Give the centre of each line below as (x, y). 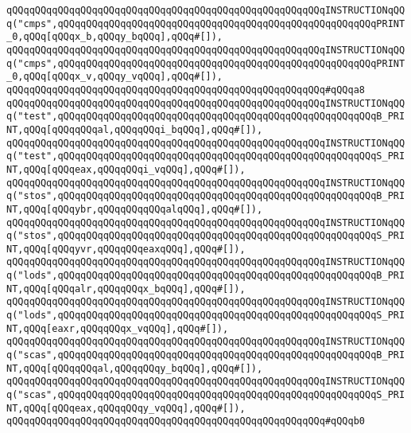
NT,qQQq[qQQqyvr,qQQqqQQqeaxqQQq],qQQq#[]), (126, 249)
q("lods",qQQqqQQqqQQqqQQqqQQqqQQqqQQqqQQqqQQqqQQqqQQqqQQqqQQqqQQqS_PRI (206, 316)
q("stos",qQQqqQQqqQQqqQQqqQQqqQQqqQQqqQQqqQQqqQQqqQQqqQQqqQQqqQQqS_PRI (206, 236)
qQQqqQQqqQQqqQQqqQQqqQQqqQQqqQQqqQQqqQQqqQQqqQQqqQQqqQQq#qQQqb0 (186, 421)
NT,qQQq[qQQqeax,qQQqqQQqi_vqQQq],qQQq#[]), (126, 169)
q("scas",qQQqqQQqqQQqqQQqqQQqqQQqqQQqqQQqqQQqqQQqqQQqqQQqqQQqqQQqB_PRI (206, 355)
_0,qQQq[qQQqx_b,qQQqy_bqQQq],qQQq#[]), (115, 37)
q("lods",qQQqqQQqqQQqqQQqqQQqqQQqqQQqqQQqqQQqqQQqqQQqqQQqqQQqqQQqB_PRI (206, 276)
